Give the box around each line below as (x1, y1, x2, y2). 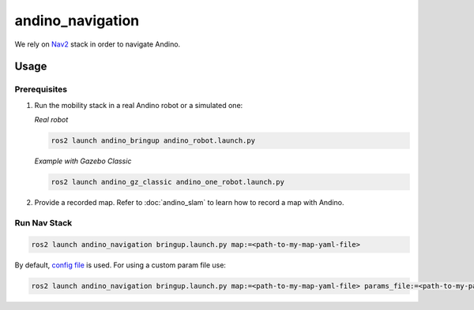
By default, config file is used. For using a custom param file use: (14, 260, 227, 270)
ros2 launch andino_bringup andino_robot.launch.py (51, 136, 256, 145)
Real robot (34, 115, 69, 125)
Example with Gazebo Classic (34, 156, 132, 166)
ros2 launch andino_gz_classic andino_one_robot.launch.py (51, 177, 284, 187)
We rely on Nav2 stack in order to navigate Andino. (14, 39, 181, 49)
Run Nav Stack (14, 217, 73, 228)
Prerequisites (14, 84, 67, 95)
